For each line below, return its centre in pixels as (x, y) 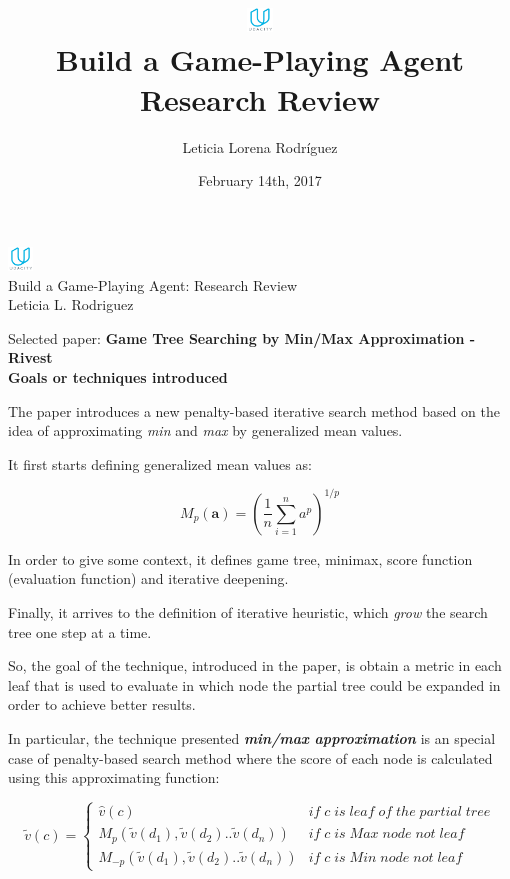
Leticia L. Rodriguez (71, 304)
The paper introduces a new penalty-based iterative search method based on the (254, 410)
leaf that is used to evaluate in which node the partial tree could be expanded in (254, 684)
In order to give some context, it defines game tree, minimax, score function (240, 558)
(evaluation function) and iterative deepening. (148, 578)
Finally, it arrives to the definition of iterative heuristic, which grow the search (248, 612)
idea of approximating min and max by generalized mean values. (205, 430)
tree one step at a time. (80, 631)
